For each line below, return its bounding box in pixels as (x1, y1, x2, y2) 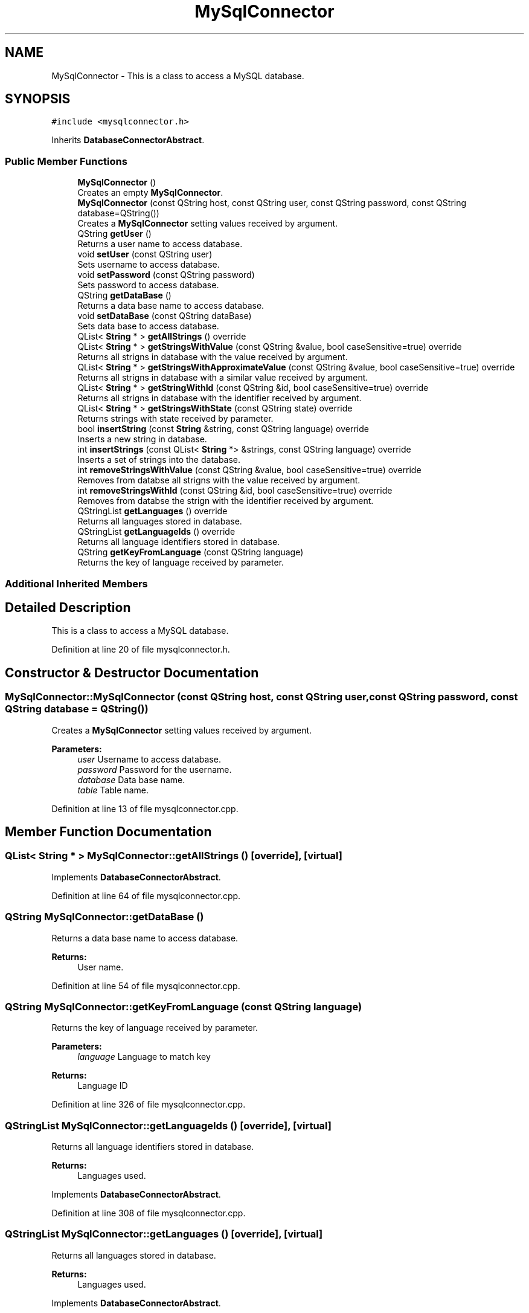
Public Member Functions (5, 155, 127, 167)
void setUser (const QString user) (77, 249, 213, 260)
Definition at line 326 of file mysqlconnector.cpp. (51, 1099, 246, 1110)
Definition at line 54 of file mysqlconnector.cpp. (51, 980, 240, 991)
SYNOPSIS (5, 91, 71, 107)
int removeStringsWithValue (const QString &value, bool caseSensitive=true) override (77, 465, 422, 476)
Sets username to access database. (77, 259, 220, 270)
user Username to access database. (77, 753, 221, 764)
